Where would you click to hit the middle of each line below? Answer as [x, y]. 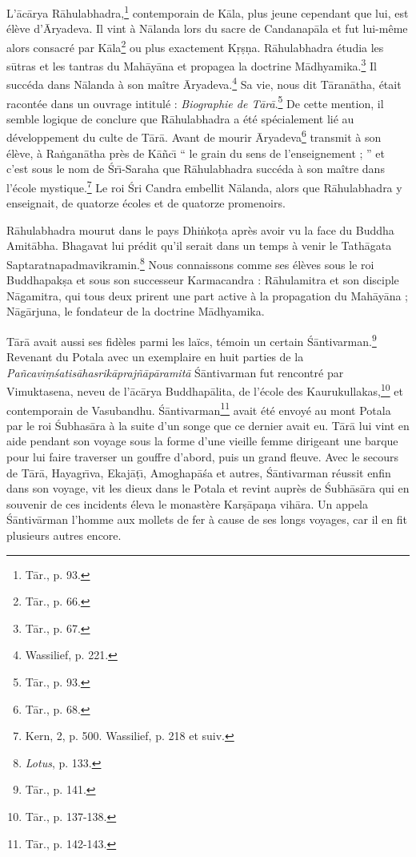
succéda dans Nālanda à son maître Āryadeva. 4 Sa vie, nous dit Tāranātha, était [204, 83]
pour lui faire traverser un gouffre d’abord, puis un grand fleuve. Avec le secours [202, 457]
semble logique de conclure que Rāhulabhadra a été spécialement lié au [180, 118]
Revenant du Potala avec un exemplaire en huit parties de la [155, 357]
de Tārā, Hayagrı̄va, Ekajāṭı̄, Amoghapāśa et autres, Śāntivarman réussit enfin [199, 472]
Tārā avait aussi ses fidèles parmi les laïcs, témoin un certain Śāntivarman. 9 [192, 340]
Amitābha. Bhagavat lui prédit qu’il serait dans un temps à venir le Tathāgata [199, 245]
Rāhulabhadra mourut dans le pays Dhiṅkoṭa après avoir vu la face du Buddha [200, 229]
